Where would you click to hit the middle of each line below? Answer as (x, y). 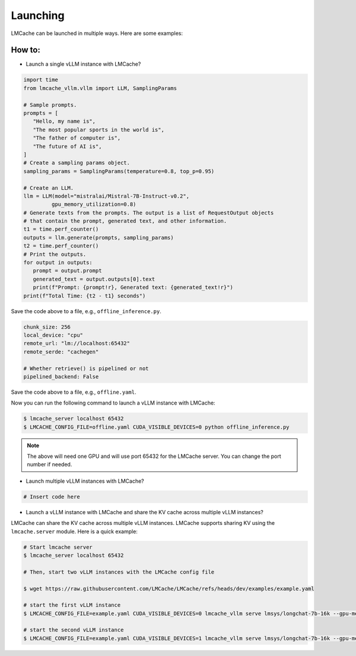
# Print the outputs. (55, 254)
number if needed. (50, 464)
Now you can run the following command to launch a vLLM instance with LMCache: (113, 403)
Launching (38, 15)
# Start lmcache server (58, 547)
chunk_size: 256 (47, 327)
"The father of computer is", (77, 138)
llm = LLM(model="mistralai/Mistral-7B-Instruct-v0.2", (107, 196)
